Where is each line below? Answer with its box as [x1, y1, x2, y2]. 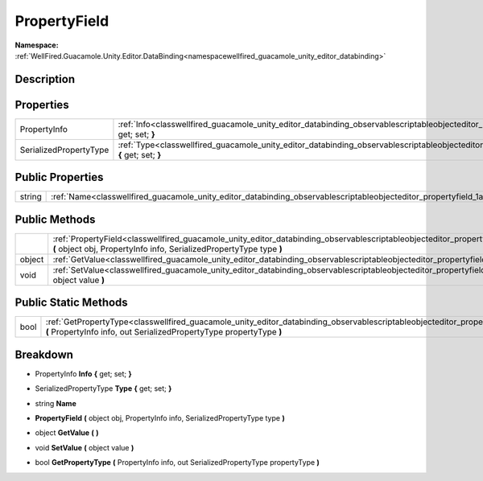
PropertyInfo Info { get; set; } [35, 368, 132, 378]
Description [14, 72, 76, 86]
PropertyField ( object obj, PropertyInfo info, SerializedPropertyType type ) [35, 413, 285, 423]
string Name [35, 398, 76, 408]
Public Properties [14, 171, 104, 184]
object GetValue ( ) [35, 428, 99, 438]
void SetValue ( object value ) [35, 442, 134, 452]
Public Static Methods [14, 296, 128, 310]
